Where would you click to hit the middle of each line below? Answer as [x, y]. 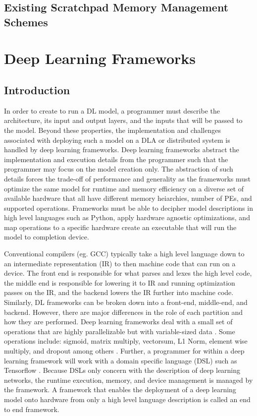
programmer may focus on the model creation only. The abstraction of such [119, 169]
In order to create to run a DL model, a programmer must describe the [112, 110]
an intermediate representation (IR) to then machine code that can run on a [120, 263]
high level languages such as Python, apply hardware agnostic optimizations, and [127, 217]
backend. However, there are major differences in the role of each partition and [124, 312]
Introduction [37, 89]
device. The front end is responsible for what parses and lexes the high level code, [128, 273]
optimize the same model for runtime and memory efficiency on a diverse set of [124, 188]
